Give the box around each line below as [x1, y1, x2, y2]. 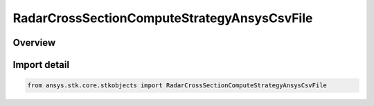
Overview [12, 37, 56, 48]
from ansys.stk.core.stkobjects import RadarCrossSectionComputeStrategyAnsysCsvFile [27, 82, 327, 89]
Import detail [12, 59, 69, 71]
